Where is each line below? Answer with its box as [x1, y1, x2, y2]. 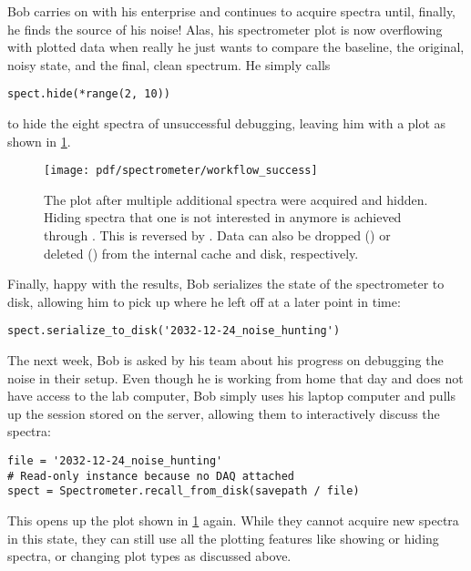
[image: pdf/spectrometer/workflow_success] [44, 164, 318, 178]
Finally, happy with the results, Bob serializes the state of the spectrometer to [7, 274, 445, 293]
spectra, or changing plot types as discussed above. [7, 546, 292, 566]
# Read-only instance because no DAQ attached [7, 469, 294, 483]
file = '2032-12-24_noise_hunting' [7, 454, 223, 468]
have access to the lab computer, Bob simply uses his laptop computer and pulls [7, 386, 456, 405]
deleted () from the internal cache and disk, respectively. [44, 243, 359, 262]
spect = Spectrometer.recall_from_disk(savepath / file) [7, 484, 360, 498]
